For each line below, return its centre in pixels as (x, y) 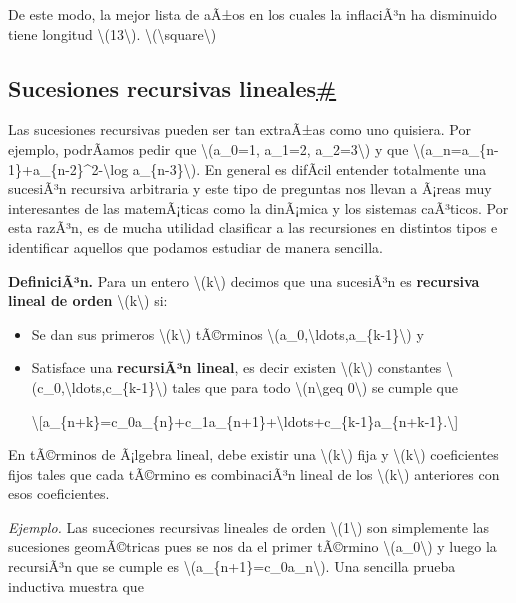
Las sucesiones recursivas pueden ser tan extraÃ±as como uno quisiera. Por (239, 129)
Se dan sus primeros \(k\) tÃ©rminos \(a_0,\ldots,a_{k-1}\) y (227, 333)
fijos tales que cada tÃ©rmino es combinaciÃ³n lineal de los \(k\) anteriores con (254, 473)
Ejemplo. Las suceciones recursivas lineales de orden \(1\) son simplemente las (249, 526)
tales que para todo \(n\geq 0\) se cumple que (315, 386)
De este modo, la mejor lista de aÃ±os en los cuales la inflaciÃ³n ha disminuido (252, 14)
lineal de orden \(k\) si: (88, 300)
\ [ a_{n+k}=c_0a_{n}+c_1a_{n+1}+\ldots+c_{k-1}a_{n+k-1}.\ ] (245, 420)
